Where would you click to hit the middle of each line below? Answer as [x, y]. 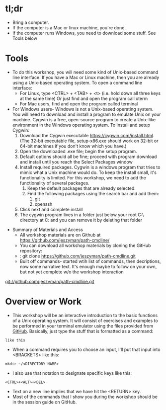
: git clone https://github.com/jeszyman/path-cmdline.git [78, 256]
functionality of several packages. [54, 183]
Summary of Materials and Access [47, 230]
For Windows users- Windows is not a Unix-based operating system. [83, 109]
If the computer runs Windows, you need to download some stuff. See [84, 33]
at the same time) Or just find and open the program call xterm [84, 98]
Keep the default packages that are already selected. [81, 188]
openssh [43, 204]
